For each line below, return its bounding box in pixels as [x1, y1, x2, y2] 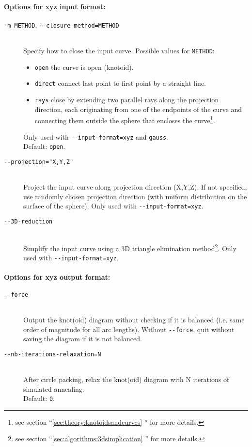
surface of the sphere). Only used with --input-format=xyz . [23, 201, 204, 211]
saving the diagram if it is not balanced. [23, 334, 142, 344]
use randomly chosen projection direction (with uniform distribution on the [23, 191, 247, 201]
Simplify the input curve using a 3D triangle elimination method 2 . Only [23, 242, 236, 253]
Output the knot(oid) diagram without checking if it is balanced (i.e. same [23, 315, 245, 325]
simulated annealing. [23, 383, 84, 394]
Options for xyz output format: [4, 271, 110, 282]
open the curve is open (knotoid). [34, 62, 134, 72]
